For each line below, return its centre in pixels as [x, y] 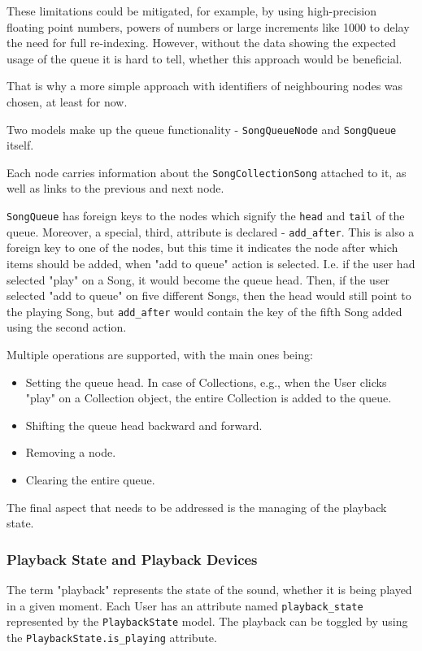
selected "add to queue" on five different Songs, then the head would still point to [209, 295]
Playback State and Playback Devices [132, 559]
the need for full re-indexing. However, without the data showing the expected [201, 43]
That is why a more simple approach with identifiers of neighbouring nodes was [205, 86]
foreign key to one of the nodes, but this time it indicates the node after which [202, 247]
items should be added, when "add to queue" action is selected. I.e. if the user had [211, 263]
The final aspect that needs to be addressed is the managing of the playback [197, 507]
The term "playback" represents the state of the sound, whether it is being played [209, 589]
